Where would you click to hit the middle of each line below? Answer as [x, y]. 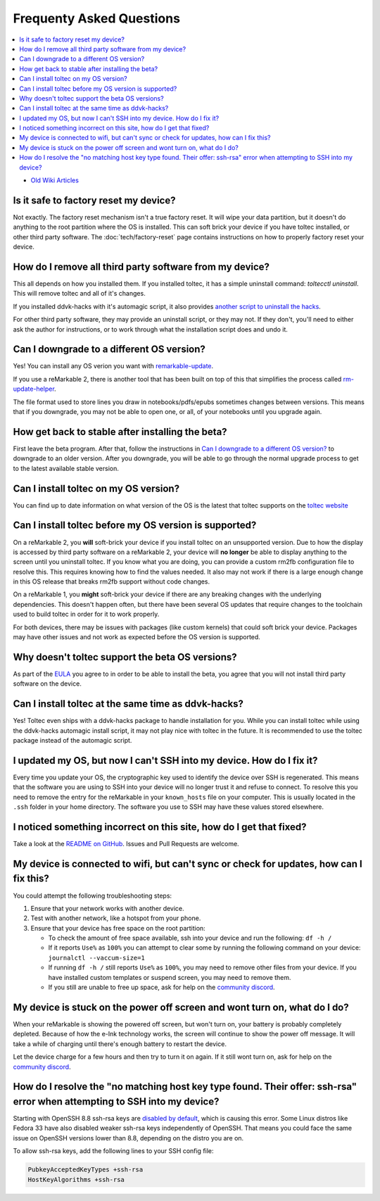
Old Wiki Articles [55, 180]
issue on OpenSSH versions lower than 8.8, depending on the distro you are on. [128, 1138]
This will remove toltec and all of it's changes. [79, 294]
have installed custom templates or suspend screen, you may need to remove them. [170, 977]
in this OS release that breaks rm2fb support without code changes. [112, 581]
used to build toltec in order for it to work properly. [86, 614]
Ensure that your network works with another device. [107, 908]
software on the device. [47, 684]
